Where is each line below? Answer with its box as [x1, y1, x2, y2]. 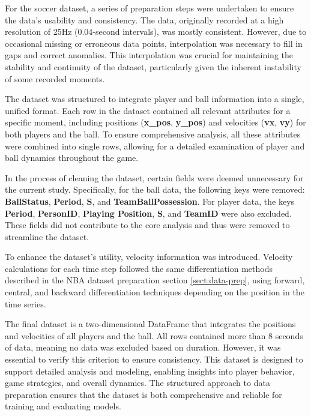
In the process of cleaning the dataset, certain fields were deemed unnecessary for [5, 171, 304, 184]
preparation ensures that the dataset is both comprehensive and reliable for [5, 388, 282, 400]
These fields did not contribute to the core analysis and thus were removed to [5, 219, 290, 231]
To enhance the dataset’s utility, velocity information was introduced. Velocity [5, 250, 293, 263]
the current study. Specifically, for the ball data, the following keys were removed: [5, 183, 305, 196]
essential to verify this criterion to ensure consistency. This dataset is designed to [5, 353, 303, 366]
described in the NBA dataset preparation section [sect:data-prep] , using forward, [5, 274, 305, 286]
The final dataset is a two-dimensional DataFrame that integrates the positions [5, 318, 296, 330]
